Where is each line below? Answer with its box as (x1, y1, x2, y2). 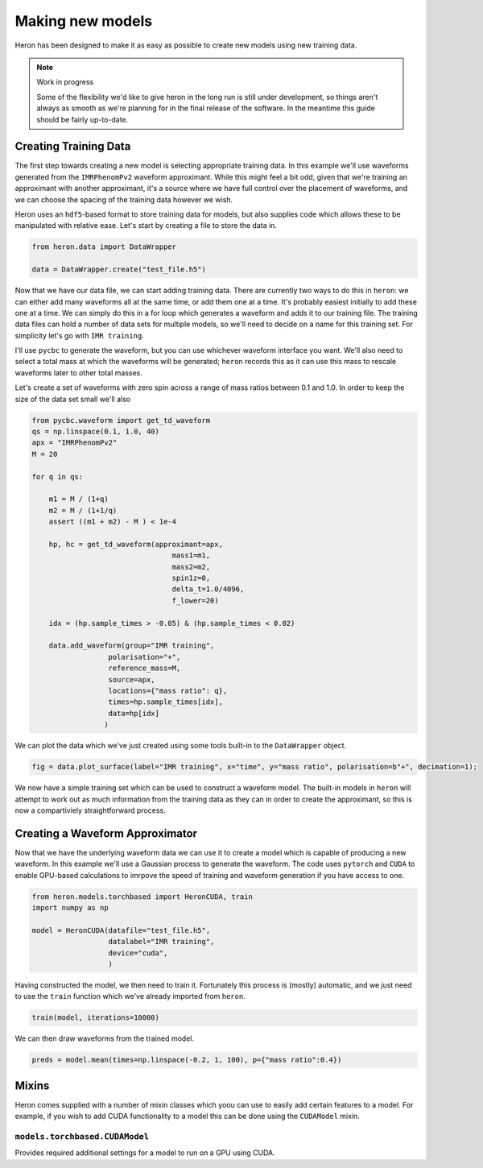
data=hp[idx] (108, 709, 160, 718)
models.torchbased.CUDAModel (14, 1131, 149, 1141)
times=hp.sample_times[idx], (108, 698, 223, 706)
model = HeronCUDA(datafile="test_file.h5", (31, 926, 211, 934)
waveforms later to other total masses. (14, 367, 142, 378)
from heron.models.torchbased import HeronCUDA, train (31, 892, 253, 901)
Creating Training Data (14, 139, 131, 153)
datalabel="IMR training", (108, 937, 215, 946)
